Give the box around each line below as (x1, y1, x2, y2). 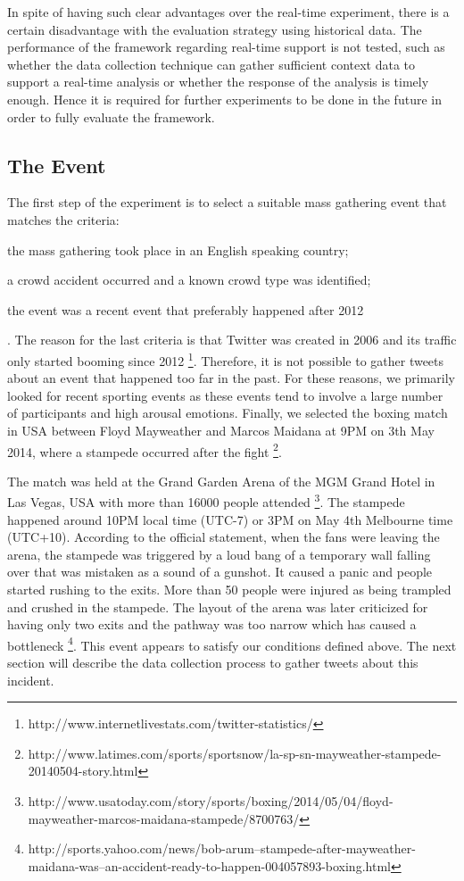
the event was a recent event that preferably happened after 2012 (7, 300, 364, 319)
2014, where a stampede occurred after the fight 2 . (7, 439, 282, 461)
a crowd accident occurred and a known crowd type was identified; (7, 270, 371, 289)
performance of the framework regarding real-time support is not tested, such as (7, 37, 445, 56)
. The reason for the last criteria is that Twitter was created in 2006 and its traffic (7, 330, 457, 349)
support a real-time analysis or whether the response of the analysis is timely (7, 72, 429, 91)
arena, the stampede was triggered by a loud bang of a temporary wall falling (7, 544, 431, 563)
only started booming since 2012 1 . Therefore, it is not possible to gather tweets (7, 348, 444, 370)
